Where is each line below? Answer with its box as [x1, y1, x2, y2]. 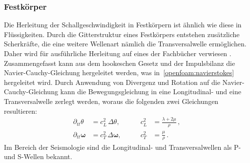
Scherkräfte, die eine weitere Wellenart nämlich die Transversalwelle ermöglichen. [4, 39, 247, 49]
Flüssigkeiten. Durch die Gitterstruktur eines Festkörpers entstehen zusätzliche [4, 29, 240, 39]
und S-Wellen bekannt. [4, 151, 72, 162]
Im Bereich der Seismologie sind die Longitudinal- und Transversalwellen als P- [4, 142, 241, 152]
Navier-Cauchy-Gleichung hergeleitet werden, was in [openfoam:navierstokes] [4, 67, 234, 78]
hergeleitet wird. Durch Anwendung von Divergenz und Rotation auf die [4, 77, 220, 87]
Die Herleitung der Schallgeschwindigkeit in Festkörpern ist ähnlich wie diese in [4, 20, 242, 30]
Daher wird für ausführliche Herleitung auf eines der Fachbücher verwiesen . [4, 48, 231, 58]
